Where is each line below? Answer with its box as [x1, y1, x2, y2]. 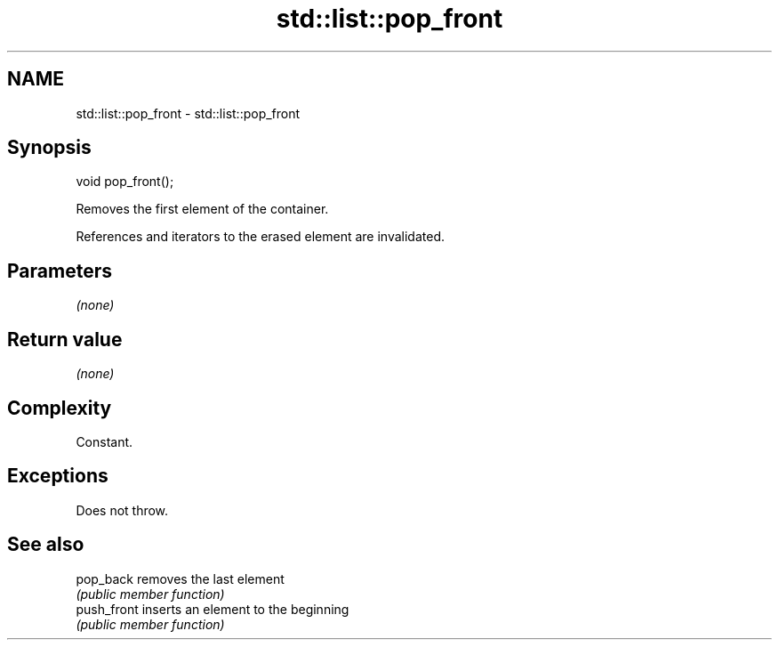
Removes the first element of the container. [76, 201, 329, 217]
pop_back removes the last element [76, 570, 285, 586]
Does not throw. [76, 502, 169, 518]
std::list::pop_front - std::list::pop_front [76, 105, 301, 121]
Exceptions [7, 465, 108, 488]
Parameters [7, 259, 112, 282]
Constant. [76, 433, 133, 449]
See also [7, 533, 84, 556]
